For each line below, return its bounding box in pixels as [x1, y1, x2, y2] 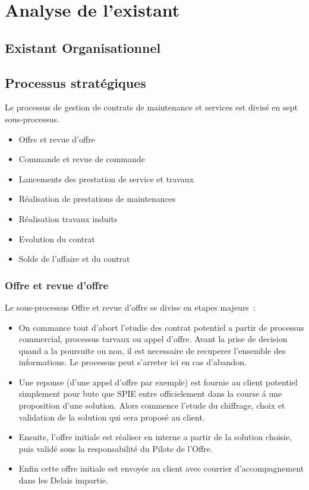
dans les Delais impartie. [18, 474, 108, 486]
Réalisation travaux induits [18, 212, 118, 225]
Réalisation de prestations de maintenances [18, 192, 176, 205]
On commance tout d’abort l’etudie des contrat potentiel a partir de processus [18, 321, 304, 333]
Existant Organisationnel [5, 38, 161, 56]
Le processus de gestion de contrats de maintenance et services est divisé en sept [5, 101, 298, 113]
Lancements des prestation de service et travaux [18, 172, 194, 185]
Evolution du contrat [18, 232, 96, 245]
